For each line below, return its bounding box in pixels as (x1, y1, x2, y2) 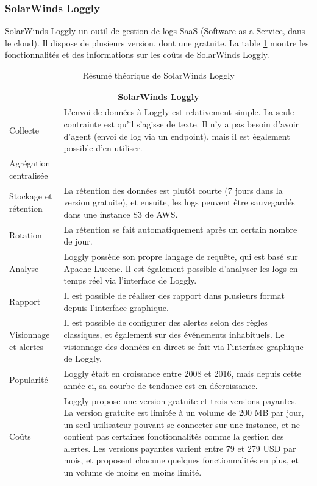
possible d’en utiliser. (63, 141, 143, 154)
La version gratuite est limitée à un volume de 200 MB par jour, (63, 406, 304, 419)
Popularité (9, 373, 48, 385)
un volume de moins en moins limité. (63, 466, 202, 479)
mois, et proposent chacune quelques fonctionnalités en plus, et (63, 454, 299, 466)
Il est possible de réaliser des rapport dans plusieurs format (63, 289, 285, 301)
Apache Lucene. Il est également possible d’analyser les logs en (63, 262, 298, 274)
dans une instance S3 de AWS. (63, 207, 178, 220)
